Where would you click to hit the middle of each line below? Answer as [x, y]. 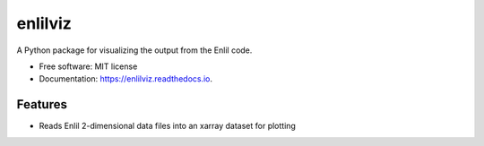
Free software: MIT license [88, 66]
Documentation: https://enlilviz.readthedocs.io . [126, 79]
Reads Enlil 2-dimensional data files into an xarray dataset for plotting [167, 126]
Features [42, 104]
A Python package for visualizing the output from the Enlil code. [134, 50]
